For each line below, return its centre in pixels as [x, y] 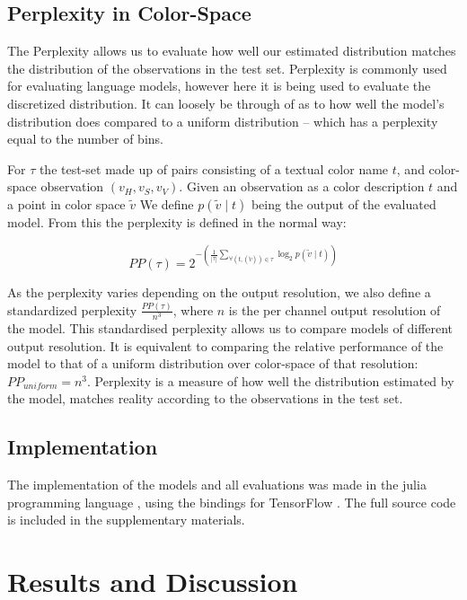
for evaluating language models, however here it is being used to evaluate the [219, 86]
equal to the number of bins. [85, 139]
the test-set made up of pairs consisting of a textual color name [214, 168]
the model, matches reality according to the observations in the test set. [205, 398]
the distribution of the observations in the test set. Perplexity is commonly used [227, 68]
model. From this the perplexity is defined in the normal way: [177, 221]
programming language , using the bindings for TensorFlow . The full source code [232, 502]
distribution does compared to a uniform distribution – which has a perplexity [223, 121]
